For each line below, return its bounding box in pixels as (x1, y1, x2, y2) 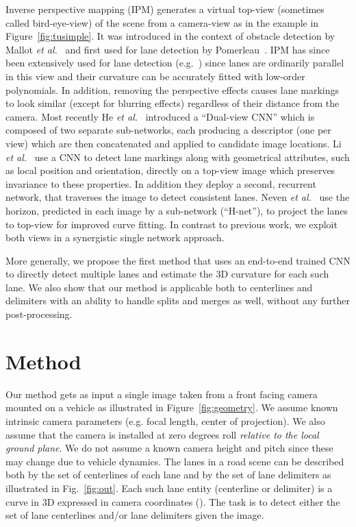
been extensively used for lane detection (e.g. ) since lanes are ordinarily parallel (5, 56, 344, 70)
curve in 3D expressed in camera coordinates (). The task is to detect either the (5, 494, 340, 508)
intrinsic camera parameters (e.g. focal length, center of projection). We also (5, 413, 325, 428)
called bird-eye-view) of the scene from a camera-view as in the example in (5, 15, 319, 29)
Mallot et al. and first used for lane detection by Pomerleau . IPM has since (5, 42, 330, 56)
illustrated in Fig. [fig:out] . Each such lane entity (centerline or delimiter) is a (5, 480, 333, 495)
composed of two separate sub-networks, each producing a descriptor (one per (5, 123, 331, 137)
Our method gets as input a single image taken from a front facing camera (5, 387, 318, 401)
